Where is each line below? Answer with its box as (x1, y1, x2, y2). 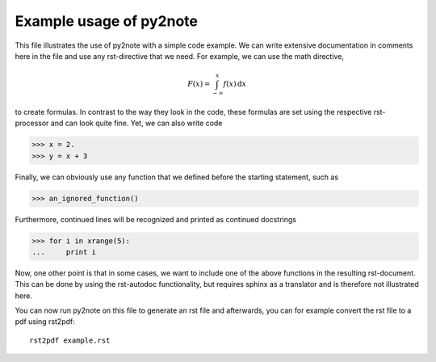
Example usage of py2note (15, 12, 198, 30)
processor (15, 118, 49, 128)
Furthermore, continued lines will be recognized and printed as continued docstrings (15, 214, 296, 224)
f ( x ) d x (223, 79, 247, 89)
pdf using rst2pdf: (15, 317, 76, 326)
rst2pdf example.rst (29, 335, 111, 345)
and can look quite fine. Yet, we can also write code (50, 118, 223, 128)
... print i (31, 247, 97, 256)
